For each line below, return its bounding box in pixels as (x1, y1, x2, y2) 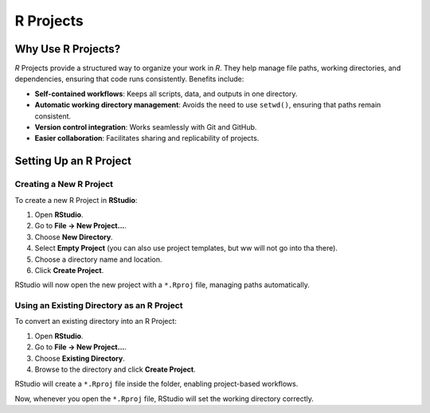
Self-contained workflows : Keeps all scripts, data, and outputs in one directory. (34, 88, 298, 99)
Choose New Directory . (34, 232, 113, 242)
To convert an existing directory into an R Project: (14, 317, 177, 326)
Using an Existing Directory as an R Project (14, 300, 183, 311)
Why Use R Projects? (14, 42, 121, 56)
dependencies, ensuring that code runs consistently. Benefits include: (14, 74, 244, 84)
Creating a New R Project (14, 179, 114, 190)
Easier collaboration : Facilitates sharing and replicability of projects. (34, 134, 260, 143)
